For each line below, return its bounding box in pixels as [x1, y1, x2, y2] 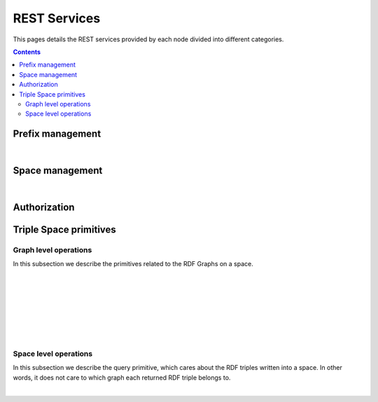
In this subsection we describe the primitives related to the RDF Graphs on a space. [13, 260, 253, 268]
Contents [13, 48, 41, 56]
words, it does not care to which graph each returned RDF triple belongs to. [13, 373, 231, 382]
